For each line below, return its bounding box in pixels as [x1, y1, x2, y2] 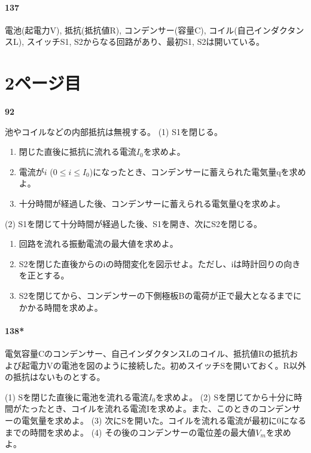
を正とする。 [19, 269, 69, 281]
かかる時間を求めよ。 [19, 301, 103, 313]
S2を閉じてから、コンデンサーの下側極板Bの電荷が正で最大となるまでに [19, 289, 302, 302]
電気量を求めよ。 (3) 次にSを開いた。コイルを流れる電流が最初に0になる [21, 414, 306, 426]
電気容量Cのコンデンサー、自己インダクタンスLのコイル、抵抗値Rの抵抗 [5, 347, 290, 360]
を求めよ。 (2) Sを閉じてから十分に [155, 390, 294, 403]
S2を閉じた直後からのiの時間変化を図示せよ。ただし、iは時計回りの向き [19, 257, 301, 270]
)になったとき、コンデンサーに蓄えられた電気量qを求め [89, 165, 306, 177]
